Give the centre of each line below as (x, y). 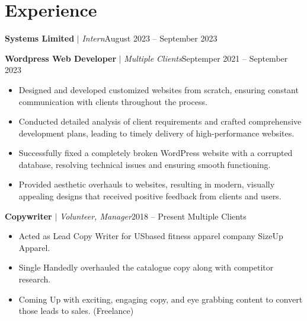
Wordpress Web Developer (61, 58)
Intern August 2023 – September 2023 (150, 38)
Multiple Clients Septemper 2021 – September (206, 58)
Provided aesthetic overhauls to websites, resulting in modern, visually (147, 184)
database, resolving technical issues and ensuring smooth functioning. (145, 164)
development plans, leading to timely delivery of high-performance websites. (156, 133)
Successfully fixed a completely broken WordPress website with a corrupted (156, 153)
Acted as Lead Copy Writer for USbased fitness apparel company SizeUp (151, 236)
